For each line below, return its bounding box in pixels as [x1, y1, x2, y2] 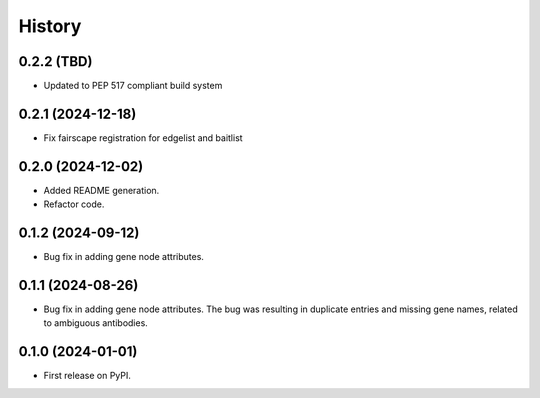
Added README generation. [43, 184, 160, 196]
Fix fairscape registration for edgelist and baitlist [43, 131, 244, 144]
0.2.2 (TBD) [18, 53, 93, 70]
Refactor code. [43, 198, 105, 210]
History [18, 15, 82, 37]
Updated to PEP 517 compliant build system [43, 80, 223, 92]
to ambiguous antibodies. [43, 317, 149, 329]
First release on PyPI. [43, 370, 132, 382]
